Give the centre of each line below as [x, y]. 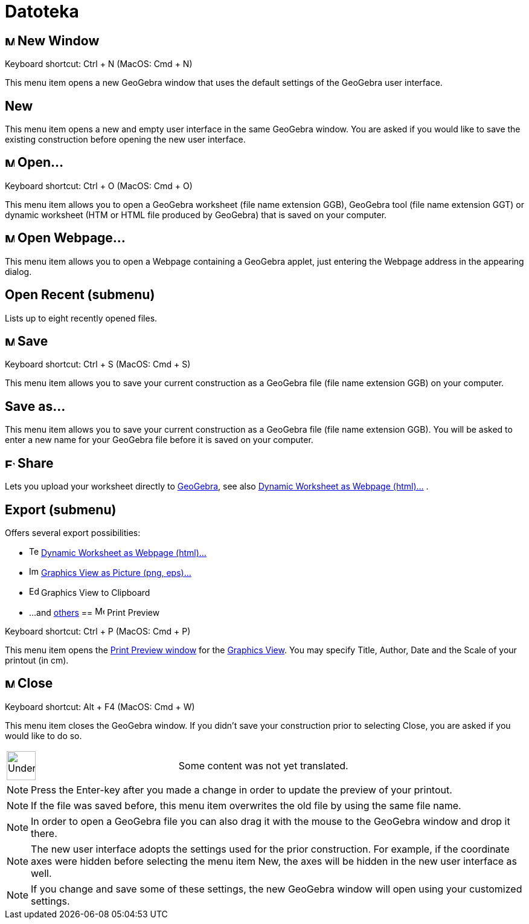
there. [44, 833]
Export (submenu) [61, 509]
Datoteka [42, 11]
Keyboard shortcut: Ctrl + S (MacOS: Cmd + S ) [98, 364]
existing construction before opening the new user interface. [125, 140]
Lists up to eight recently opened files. [81, 318]
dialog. [18, 271]
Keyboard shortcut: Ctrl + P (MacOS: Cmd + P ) [98, 631]
